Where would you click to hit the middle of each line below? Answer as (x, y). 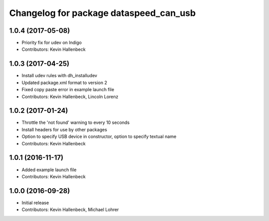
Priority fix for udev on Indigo (52, 43)
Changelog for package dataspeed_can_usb (103, 13)
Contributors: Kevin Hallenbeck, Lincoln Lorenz (70, 97)
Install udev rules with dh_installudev (59, 76)
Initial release (35, 203)
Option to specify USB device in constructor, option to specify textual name (99, 136)
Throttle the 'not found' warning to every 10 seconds (75, 122)
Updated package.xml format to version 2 (64, 83)
